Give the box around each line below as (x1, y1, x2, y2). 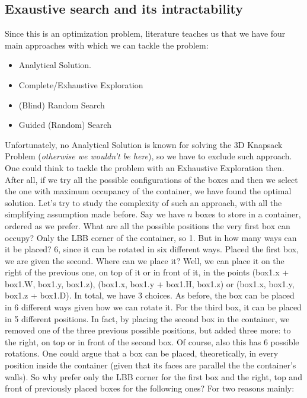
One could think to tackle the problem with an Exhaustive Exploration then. (5, 161, 284, 174)
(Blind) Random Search (18, 98, 105, 111)
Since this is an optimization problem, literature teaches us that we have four (5, 27, 286, 40)
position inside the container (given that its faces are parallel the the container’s (5, 359, 296, 371)
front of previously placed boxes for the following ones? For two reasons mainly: (5, 382, 295, 394)
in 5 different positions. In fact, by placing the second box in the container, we (5, 312, 290, 325)
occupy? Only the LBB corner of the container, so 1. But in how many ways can (5, 231, 297, 243)
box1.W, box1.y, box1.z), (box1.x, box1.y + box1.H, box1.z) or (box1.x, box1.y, (5, 277, 295, 290)
